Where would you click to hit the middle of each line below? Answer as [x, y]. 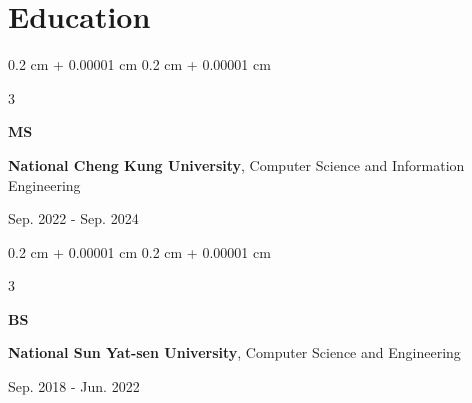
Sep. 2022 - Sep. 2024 [73, 218]
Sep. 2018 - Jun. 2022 [74, 386]
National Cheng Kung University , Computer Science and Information [236, 164]
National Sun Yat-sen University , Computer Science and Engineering [234, 352]
